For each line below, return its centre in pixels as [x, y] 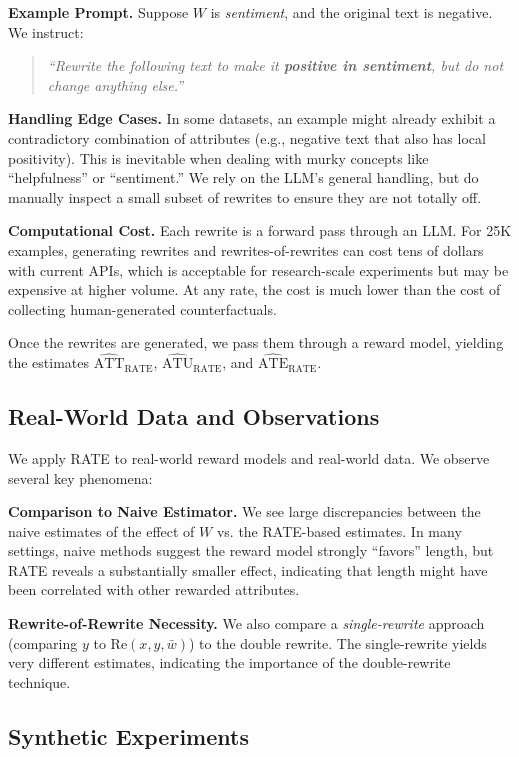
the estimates [49, 362]
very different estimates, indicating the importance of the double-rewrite [229, 662]
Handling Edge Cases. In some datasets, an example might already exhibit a [252, 118]
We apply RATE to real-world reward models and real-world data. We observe [249, 457]
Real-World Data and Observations [194, 416]
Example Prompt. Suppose [98, 12]
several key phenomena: [80, 477]
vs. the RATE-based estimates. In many [339, 530]
